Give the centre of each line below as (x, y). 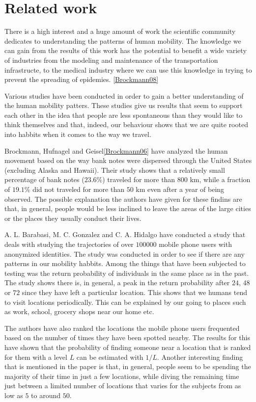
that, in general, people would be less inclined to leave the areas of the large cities (128, 208)
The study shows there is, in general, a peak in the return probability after (117, 282)
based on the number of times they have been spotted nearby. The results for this (127, 337)
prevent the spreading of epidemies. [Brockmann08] (82, 79)
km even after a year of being (180, 189)
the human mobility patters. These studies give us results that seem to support (124, 105)
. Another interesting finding (200, 357)
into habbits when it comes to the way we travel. (78, 134)
